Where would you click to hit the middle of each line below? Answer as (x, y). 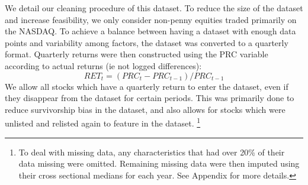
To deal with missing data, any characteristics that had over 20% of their (152, 152)
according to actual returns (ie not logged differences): (103, 65)
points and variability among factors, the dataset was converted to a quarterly (147, 42)
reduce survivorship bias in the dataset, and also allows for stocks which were (145, 109)
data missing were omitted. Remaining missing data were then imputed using (159, 163)
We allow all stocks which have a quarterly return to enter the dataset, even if (147, 86)
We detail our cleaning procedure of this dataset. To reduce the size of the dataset (154, 8)
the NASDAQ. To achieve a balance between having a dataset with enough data (150, 31)
